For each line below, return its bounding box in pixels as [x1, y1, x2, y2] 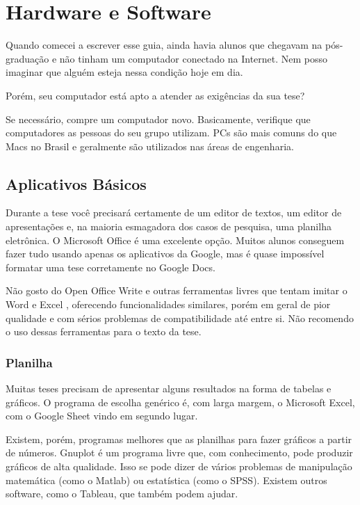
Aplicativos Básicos [6, 173, 147, 194]
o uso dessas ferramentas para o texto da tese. [6, 324, 202, 339]
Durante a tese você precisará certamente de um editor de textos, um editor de [6, 205, 342, 220]
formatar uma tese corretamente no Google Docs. [6, 259, 215, 274]
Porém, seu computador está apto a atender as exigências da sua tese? [6, 88, 305, 102]
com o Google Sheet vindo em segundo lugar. [6, 408, 198, 423]
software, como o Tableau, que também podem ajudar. [6, 486, 238, 501]
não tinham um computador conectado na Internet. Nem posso [59, 51, 328, 65]
